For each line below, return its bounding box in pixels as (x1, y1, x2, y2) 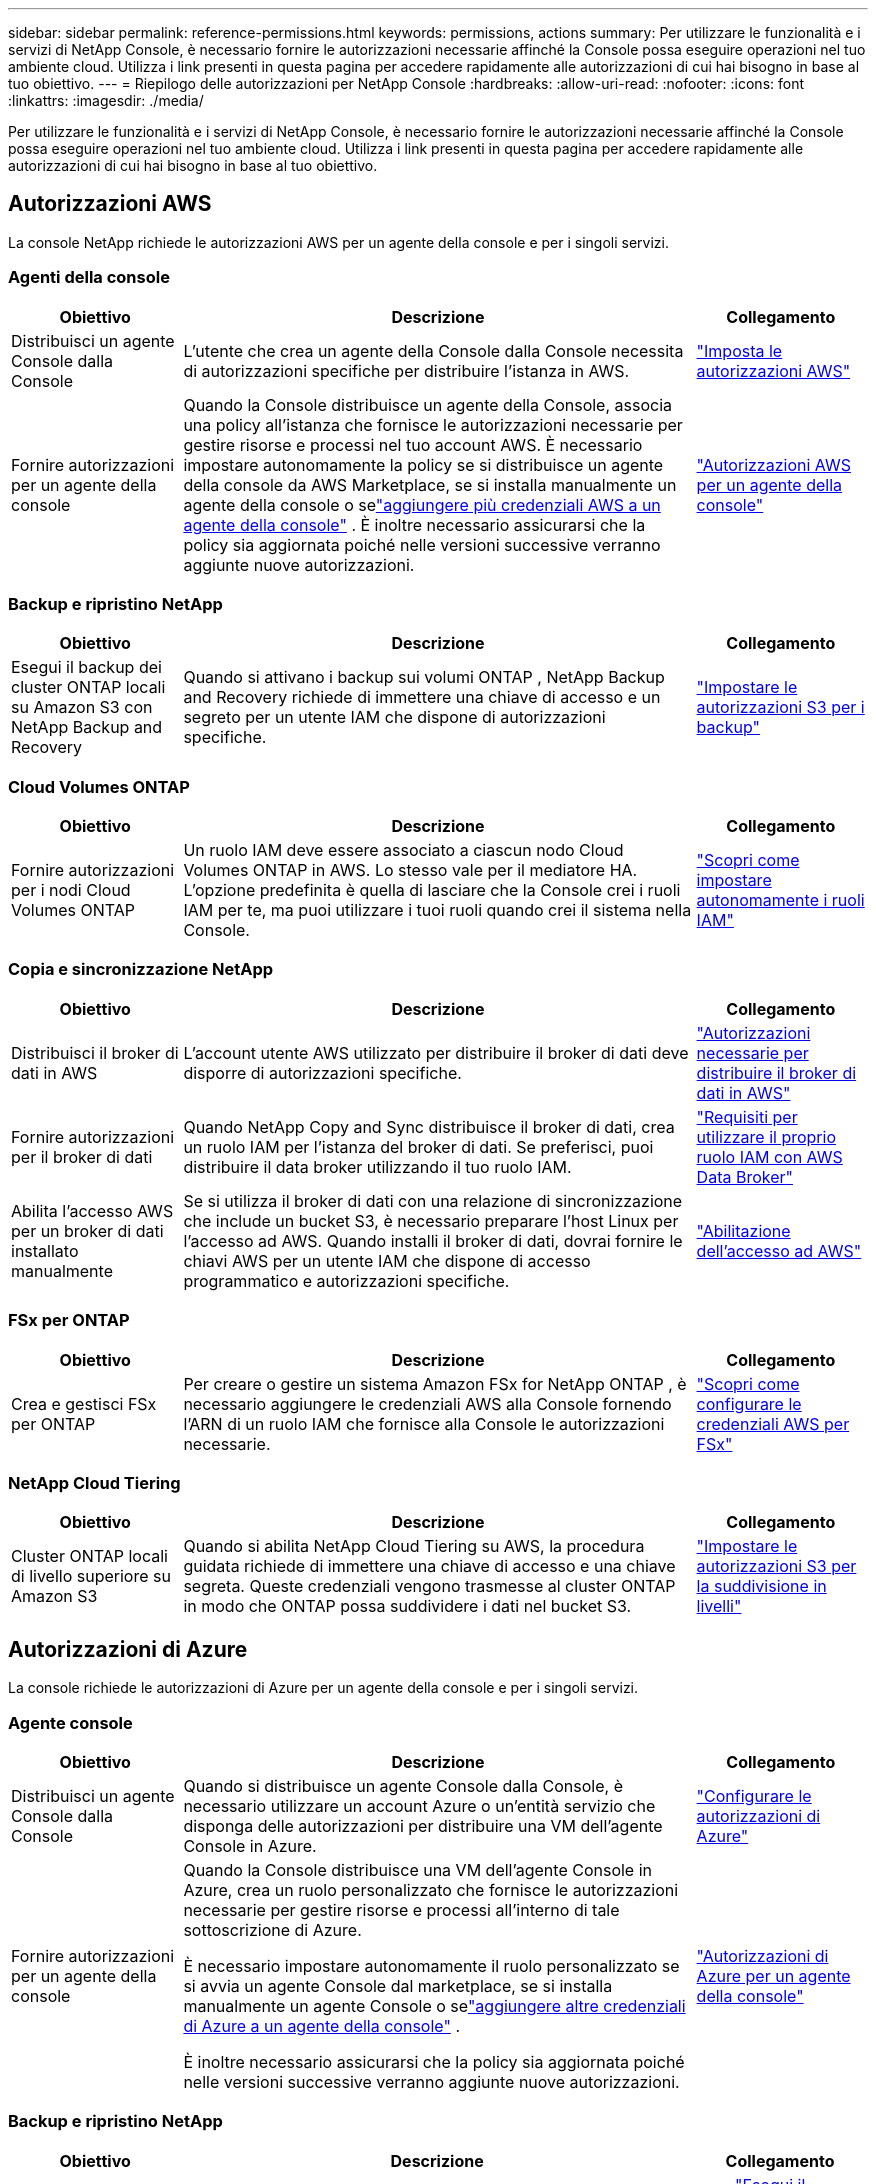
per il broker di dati (11, 1146, 153, 1167)
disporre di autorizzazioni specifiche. (183, 1062, 462, 1083)
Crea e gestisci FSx (11, 1393, 157, 1414)
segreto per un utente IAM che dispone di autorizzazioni (183, 707, 606, 728)
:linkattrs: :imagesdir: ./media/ (8, 92, 204, 109)
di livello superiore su (11, 1566, 171, 1587)
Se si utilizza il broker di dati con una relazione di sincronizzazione (183, 1190, 683, 1211)
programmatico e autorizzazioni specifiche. (183, 1270, 510, 1291)
